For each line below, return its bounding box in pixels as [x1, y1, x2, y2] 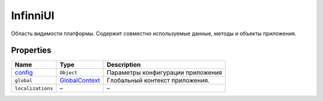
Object [59, 69, 78, 76]
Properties [11, 45, 51, 56]
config [14, 69, 33, 77]
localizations [14, 85, 53, 91]
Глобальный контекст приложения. [106, 76, 210, 85]
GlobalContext [59, 76, 100, 85]
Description [106, 60, 141, 69]
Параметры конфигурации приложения [106, 69, 223, 77]
